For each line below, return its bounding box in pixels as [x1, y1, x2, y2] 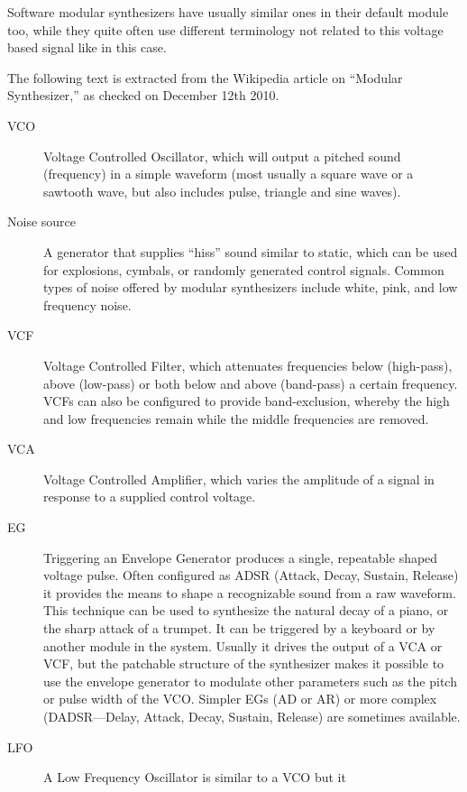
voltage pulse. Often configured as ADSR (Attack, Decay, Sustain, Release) [43, 566, 459, 585]
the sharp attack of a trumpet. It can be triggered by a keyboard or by [43, 619, 435, 638]
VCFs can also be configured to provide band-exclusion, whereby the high [43, 391, 450, 410]
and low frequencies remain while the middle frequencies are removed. [43, 409, 429, 428]
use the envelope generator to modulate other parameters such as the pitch [43, 671, 457, 690]
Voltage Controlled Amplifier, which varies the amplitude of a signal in [43, 469, 435, 488]
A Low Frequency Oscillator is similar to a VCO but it [43, 768, 346, 787]
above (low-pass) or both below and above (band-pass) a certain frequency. [43, 373, 458, 392]
